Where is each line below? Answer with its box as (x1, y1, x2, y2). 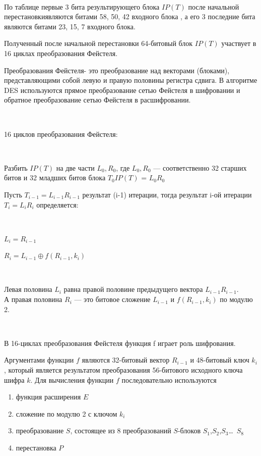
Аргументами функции (4, 354, 74, 365)
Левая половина (4, 284, 52, 294)
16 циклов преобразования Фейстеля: (4, 128, 118, 139)
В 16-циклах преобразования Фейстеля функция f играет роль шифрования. (4, 337, 236, 348)
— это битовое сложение (74, 294, 151, 305)
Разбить (4, 162, 28, 173)
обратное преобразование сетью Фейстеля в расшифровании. (4, 94, 191, 105)
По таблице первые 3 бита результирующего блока (4, 1, 160, 12)
